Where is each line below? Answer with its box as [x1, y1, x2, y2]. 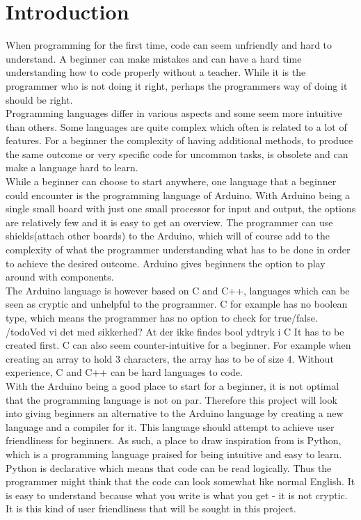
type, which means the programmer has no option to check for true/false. [6, 310, 318, 324]
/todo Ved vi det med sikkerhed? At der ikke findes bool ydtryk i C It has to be [6, 324, 344, 338]
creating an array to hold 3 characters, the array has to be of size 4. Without [6, 351, 334, 365]
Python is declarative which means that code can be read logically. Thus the [6, 460, 332, 475]
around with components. [6, 269, 114, 284]
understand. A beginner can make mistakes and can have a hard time [6, 51, 302, 65]
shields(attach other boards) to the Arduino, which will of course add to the [6, 228, 330, 243]
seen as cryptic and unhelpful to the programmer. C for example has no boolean [6, 297, 348, 311]
